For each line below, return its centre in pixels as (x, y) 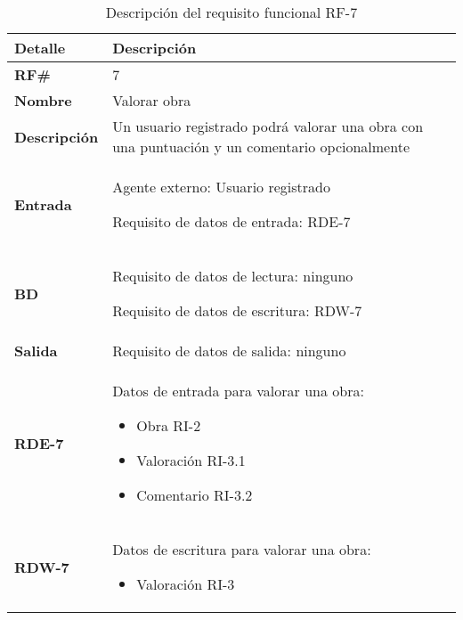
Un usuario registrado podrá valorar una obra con (268, 126)
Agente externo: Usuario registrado (221, 187)
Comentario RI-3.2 (195, 495)
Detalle (40, 48)
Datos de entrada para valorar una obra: (238, 391)
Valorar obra (152, 100)
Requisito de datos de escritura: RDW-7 (237, 310)
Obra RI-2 (169, 425)
